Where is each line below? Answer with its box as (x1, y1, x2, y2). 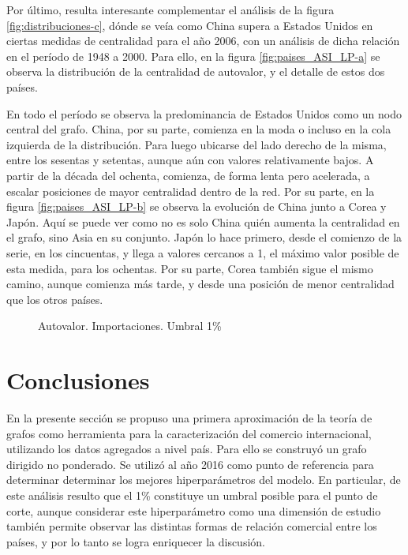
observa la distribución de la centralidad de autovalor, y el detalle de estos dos (6, 63, 385, 80)
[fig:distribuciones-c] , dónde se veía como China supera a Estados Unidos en (6, 17, 373, 33)
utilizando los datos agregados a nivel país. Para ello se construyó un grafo (6, 441, 367, 457)
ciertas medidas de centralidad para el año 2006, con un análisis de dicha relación (6, 32, 400, 49)
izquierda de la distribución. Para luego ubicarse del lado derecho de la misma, (6, 136, 387, 152)
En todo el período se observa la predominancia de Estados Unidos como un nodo (6, 105, 402, 122)
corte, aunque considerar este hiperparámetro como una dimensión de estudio (6, 502, 381, 519)
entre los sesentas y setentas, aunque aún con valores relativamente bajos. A (6, 152, 374, 168)
